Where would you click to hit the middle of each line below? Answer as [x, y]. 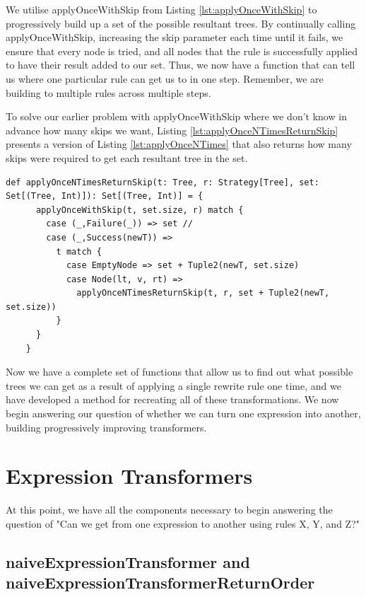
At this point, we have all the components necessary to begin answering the [169, 510]
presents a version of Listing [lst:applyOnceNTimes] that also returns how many [179, 144]
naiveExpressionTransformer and [128, 561]
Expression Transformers [129, 476]
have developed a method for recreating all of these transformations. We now [172, 399]
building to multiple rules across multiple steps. [108, 92]
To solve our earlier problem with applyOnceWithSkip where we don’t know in [176, 116]
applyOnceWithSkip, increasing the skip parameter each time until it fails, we [175, 37]
